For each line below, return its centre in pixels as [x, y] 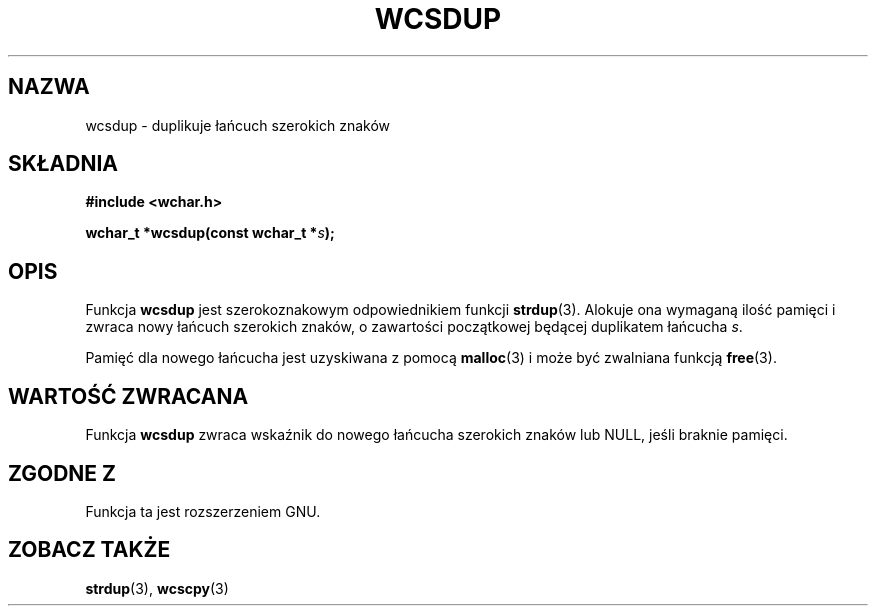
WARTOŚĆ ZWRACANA [128, 396]
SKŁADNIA [63, 164]
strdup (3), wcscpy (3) [157, 588]
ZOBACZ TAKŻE [89, 550]
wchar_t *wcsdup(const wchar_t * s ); [210, 233]
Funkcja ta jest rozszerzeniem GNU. [203, 511]
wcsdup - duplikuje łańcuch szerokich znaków [238, 125]
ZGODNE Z [62, 473]
